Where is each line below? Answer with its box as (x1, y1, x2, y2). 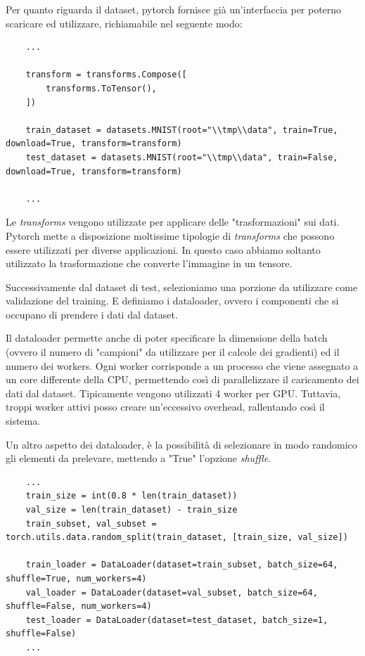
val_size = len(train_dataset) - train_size (25, 505, 238, 515)
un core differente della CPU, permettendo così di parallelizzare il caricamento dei (6, 372, 359, 387)
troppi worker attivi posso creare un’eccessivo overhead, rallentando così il (6, 399, 325, 414)
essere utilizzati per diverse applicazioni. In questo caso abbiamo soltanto (6, 242, 321, 257)
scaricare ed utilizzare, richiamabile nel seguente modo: (6, 15, 243, 30)
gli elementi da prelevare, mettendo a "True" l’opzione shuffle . (6, 451, 271, 465)
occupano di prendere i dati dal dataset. (6, 307, 178, 321)
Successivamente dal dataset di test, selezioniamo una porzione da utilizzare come (6, 279, 358, 294)
